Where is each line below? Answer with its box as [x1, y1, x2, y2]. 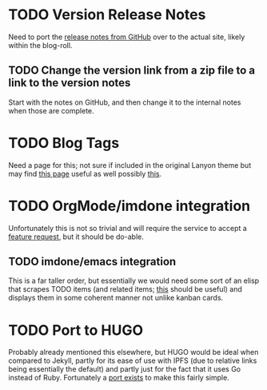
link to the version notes [8, 76, 131, 90]
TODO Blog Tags [8, 133, 120, 152]
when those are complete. [8, 105, 94, 115]
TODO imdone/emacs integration [8, 255, 177, 269]
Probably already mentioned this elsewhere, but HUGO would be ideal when [8, 348, 259, 357]
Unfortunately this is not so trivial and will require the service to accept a [8, 223, 248, 233]
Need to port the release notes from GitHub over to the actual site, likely [8, 32, 245, 42]
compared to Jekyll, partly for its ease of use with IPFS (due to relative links [8, 356, 257, 365]
